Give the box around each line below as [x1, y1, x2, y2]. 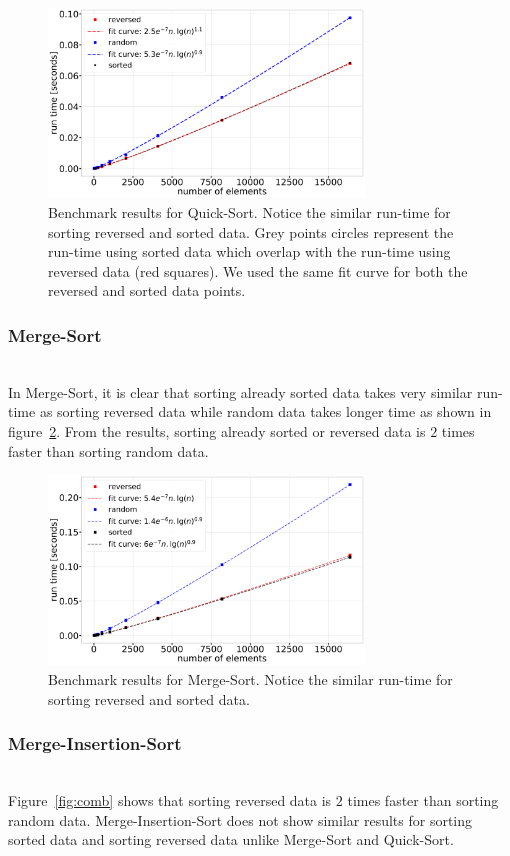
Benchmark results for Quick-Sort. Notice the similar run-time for [48, 201, 451, 222]
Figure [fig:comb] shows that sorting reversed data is [8, 790, 332, 811]
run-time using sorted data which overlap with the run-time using [48, 241, 451, 262]
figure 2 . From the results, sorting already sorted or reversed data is [8, 420, 426, 441]
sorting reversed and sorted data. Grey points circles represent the [48, 221, 454, 242]
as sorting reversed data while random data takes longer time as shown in [39, 401, 492, 422]
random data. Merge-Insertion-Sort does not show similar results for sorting [8, 809, 473, 830]
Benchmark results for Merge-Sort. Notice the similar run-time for [48, 669, 453, 690]
